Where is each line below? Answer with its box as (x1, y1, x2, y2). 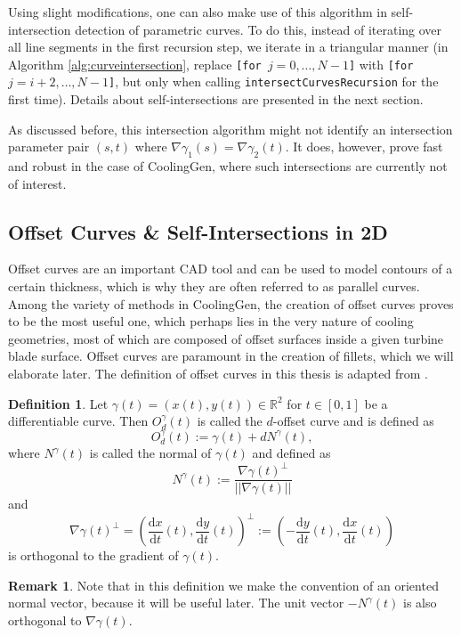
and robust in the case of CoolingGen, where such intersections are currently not (8, 157, 448, 175)
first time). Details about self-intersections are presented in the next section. (8, 90, 424, 109)
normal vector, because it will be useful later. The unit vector (8, 593, 344, 612)
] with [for (348, 54, 414, 73)
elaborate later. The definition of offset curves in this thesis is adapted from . (8, 364, 428, 383)
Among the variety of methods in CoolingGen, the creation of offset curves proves (8, 294, 454, 313)
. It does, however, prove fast (285, 137, 443, 156)
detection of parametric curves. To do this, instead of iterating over (75, 20, 442, 38)
